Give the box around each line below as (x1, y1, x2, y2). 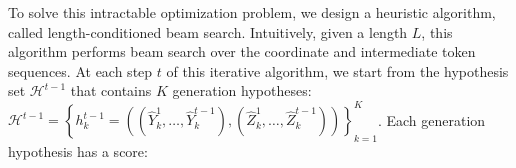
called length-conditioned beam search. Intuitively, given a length (8, 21, 408, 42)
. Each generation (377, 109, 486, 130)
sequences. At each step (8, 60, 153, 81)
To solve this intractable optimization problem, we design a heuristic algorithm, (8, 2, 496, 22)
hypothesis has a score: (8, 141, 148, 162)
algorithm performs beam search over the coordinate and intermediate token (8, 41, 476, 62)
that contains (70, 80, 152, 101)
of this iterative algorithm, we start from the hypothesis (166, 60, 509, 81)
